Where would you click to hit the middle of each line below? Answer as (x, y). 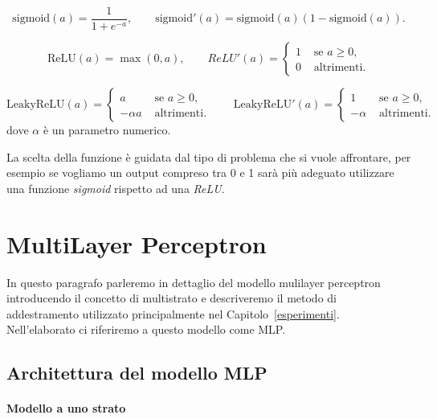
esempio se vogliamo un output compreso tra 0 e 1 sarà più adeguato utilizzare (200, 173)
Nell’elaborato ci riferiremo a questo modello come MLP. (146, 329)
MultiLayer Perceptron (137, 243)
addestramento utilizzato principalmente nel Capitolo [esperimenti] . (173, 313)
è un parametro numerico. (107, 130)
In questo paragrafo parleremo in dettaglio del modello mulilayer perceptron (194, 282)
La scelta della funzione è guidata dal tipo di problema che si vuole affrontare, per (209, 156)
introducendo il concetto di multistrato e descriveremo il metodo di (172, 298)
